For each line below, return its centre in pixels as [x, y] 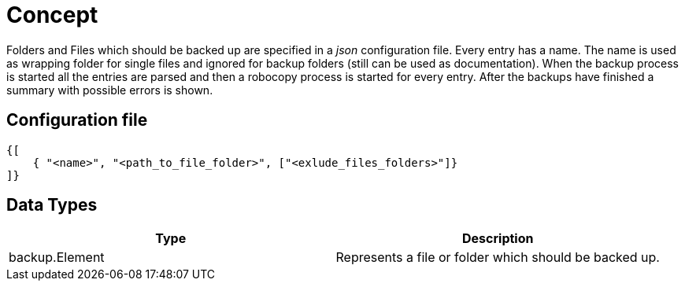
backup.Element [57, 258]
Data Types [52, 205]
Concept [52, 15]
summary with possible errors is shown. [110, 90]
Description [498, 239]
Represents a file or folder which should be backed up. [498, 258]
